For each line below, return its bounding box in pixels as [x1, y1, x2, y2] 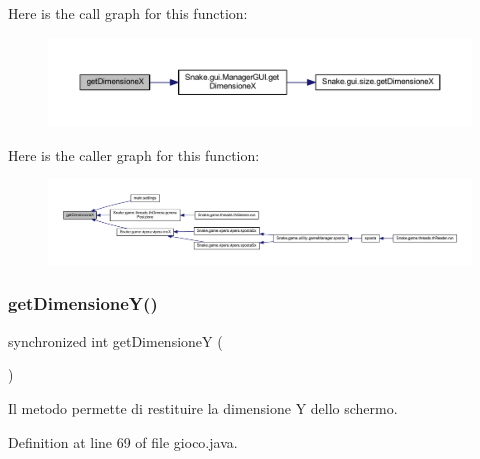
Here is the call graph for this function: [8, 3, 248, 23]
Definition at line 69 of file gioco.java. [8, 431, 238, 452]
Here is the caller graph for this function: [8, 144, 260, 165]
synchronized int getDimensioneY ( [8, 330, 223, 351]
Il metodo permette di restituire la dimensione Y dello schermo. [8, 397, 398, 418]
